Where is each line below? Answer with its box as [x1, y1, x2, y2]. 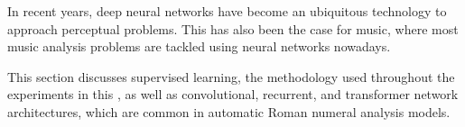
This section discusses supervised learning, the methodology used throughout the [7, 67, 455, 86]
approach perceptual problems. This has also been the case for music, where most [7, 19, 459, 38]
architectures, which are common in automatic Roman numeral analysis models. [7, 102, 451, 121]
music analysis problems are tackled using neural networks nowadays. [7, 37, 391, 56]
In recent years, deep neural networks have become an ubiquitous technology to [7, 2, 447, 20]
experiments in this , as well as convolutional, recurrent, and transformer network [7, 85, 459, 104]
